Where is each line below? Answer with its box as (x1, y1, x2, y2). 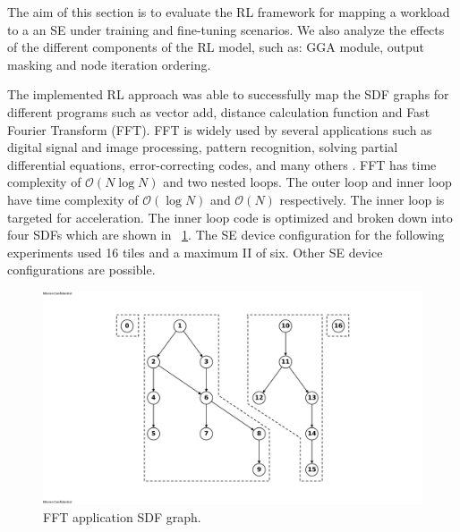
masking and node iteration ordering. (7, 55, 211, 73)
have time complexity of (7, 190, 139, 208)
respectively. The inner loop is (279, 190, 445, 208)
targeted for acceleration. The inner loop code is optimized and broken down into (7, 207, 453, 226)
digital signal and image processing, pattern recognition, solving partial (7, 138, 398, 156)
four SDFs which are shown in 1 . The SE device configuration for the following (7, 225, 445, 244)
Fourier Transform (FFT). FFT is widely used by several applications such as (7, 120, 432, 139)
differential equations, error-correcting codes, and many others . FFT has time (7, 155, 437, 173)
